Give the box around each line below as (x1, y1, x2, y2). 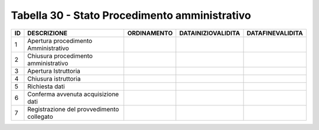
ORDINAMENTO (127, 29, 173, 37)
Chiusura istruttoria (27, 74, 81, 82)
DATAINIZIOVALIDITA (179, 29, 240, 37)
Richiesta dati (27, 82, 65, 91)
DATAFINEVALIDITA (246, 29, 304, 37)
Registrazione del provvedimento (27, 105, 119, 113)
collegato (27, 112, 53, 121)
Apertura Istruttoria (27, 66, 81, 75)
